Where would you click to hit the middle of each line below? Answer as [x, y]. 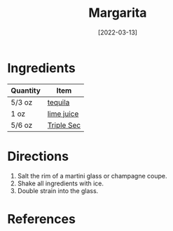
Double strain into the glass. [58, 190]
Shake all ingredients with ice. [60, 183]
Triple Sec [64, 125]
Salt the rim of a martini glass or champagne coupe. [92, 176]
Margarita [118, 13]
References [41, 219]
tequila [58, 102]
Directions [38, 156]
